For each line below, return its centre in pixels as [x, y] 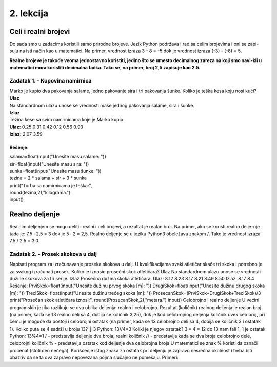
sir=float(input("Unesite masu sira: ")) [49, 164]
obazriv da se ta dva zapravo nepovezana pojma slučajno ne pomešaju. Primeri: [94, 358]
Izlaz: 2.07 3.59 [26, 134]
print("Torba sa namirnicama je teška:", [51, 185]
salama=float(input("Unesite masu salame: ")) [58, 157]
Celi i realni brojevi [40, 32]
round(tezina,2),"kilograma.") [40, 193]
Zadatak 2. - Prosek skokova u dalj [53, 254]
